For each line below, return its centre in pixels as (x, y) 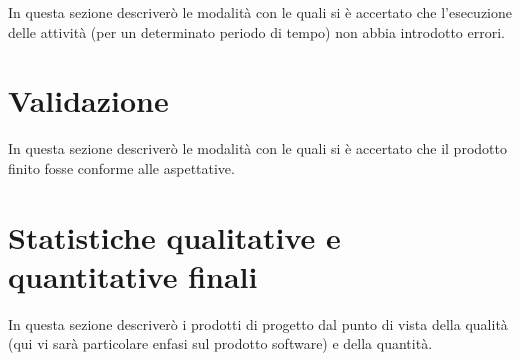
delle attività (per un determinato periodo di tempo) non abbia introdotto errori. (256, 31)
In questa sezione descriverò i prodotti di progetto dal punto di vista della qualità (258, 323)
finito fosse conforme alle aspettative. (121, 167)
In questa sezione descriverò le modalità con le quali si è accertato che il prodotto (257, 148)
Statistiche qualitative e (174, 236)
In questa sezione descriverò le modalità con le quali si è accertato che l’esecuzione (260, 12)
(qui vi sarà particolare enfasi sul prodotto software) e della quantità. (220, 343)
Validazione (88, 100)
